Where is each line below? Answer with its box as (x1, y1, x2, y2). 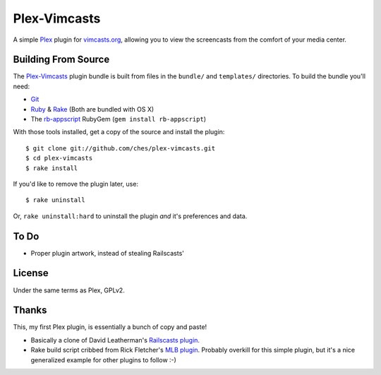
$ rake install (25, 164, 78, 172)
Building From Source (13, 54, 110, 66)
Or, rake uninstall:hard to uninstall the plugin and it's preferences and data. (13, 212, 248, 220)
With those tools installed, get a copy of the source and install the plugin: (13, 128, 225, 136)
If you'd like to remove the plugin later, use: (13, 179, 139, 188)
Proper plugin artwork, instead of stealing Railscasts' (30, 249, 185, 257)
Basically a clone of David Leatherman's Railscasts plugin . (30, 335, 200, 344)
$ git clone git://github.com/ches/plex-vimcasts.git (25, 144, 215, 152)
